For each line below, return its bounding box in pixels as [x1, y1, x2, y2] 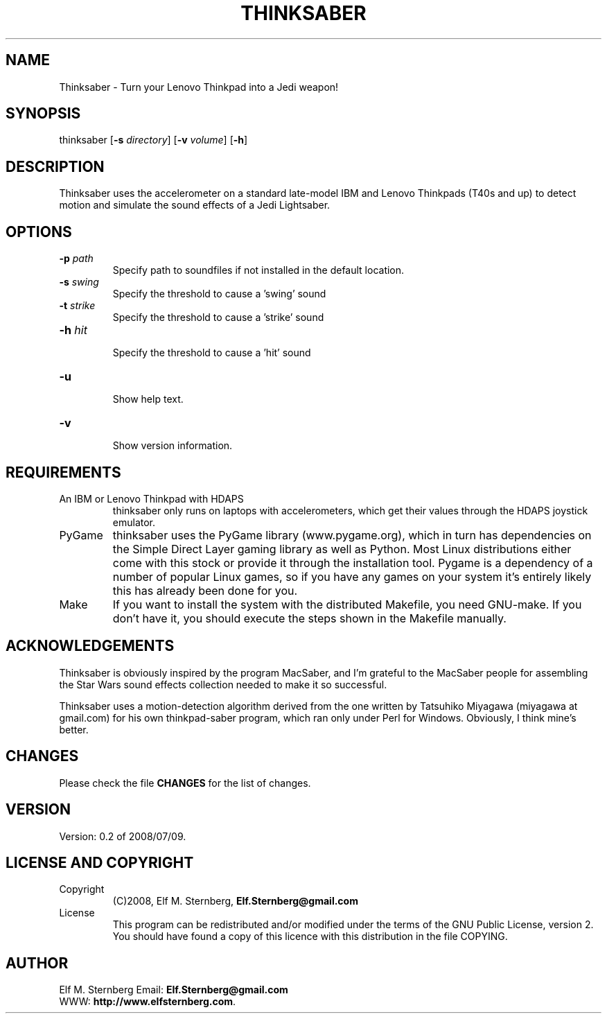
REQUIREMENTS [6, 463, 121, 481]
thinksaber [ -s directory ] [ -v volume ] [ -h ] [59, 134, 248, 146]
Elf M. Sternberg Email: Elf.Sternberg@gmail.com [59, 984, 288, 996]
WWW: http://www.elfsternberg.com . [59, 995, 236, 1008]
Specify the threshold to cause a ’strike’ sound [112, 311, 324, 324]
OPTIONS [6, 223, 72, 241]
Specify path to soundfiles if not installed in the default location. [112, 264, 405, 277]
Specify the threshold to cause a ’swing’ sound [112, 288, 326, 300]
